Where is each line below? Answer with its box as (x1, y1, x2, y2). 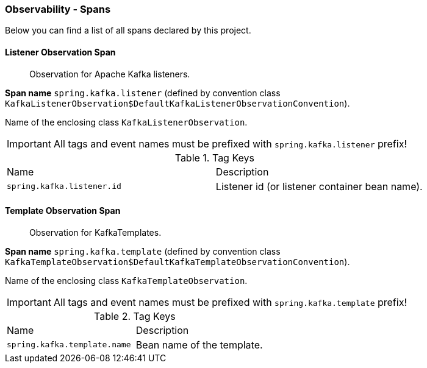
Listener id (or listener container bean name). (215, 180, 423, 193)
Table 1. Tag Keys (174, 151, 254, 164)
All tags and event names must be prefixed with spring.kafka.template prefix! (53, 295, 407, 308)
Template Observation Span (5, 205, 121, 216)
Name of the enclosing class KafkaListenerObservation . (5, 116, 248, 127)
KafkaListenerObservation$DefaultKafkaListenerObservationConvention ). (5, 97, 350, 108)
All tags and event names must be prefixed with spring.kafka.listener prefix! (53, 137, 407, 150)
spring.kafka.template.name (7, 340, 131, 350)
